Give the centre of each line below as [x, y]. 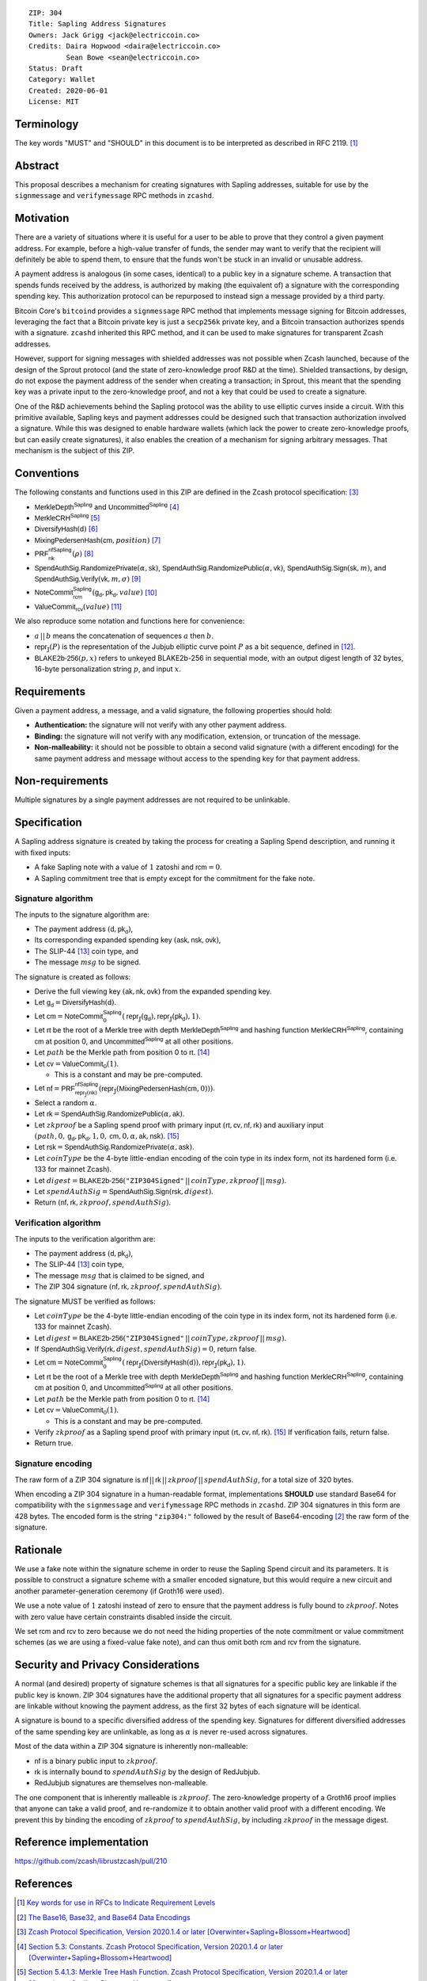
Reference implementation [82, 1842]
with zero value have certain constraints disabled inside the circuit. [123, 1616]
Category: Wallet [62, 80]
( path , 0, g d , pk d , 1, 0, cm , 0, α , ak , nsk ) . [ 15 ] [107, 1137]
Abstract [37, 165]
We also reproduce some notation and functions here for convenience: [130, 621]
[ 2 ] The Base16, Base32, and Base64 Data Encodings [104, 1917]
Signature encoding [53, 1464]
